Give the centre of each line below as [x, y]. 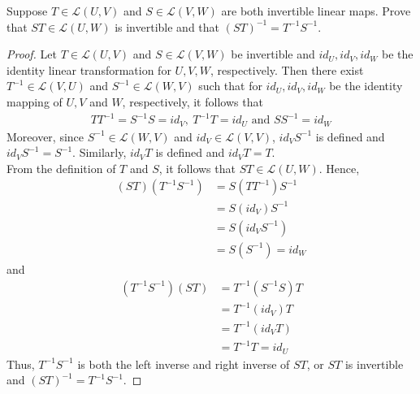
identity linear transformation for [89, 69]
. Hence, [339, 168]
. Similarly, [100, 152]
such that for [230, 86]
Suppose [27, 11]
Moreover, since [45, 136]
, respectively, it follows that [193, 101]
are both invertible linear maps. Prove [316, 11]
